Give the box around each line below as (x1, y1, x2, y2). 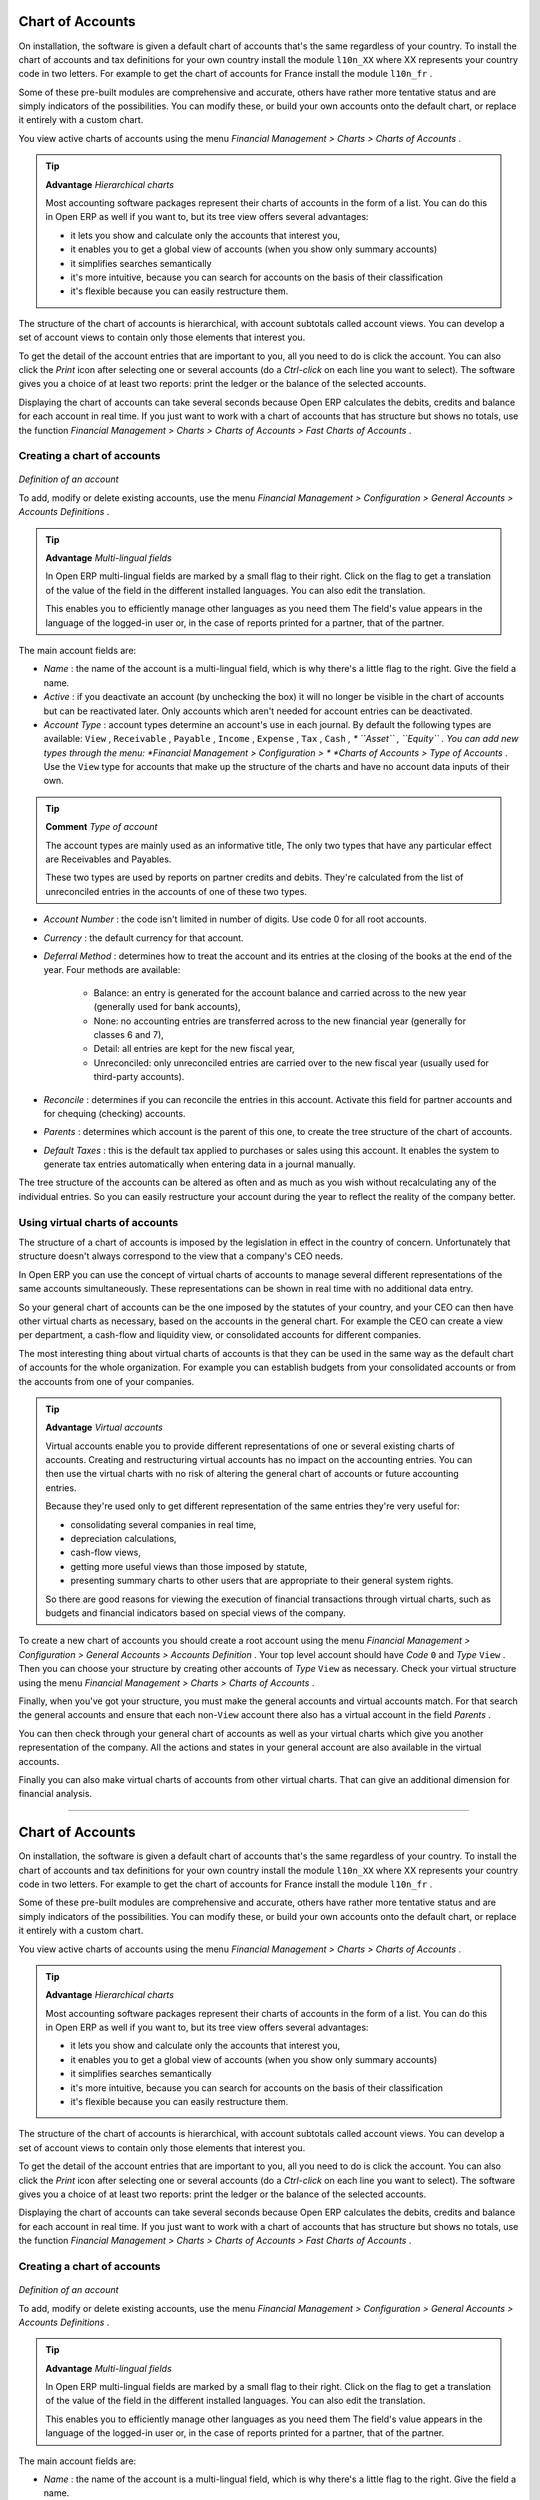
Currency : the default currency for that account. (43, 931, 244, 944)
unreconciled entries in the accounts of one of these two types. (45, 885, 307, 897)
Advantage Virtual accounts (45, 1421, 164, 1434)
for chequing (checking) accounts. (43, 1107, 186, 1119)
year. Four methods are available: (43, 964, 181, 976)
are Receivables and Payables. (45, 853, 172, 865)
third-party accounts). (93, 1071, 185, 1083)
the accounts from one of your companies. (18, 1375, 195, 1387)
